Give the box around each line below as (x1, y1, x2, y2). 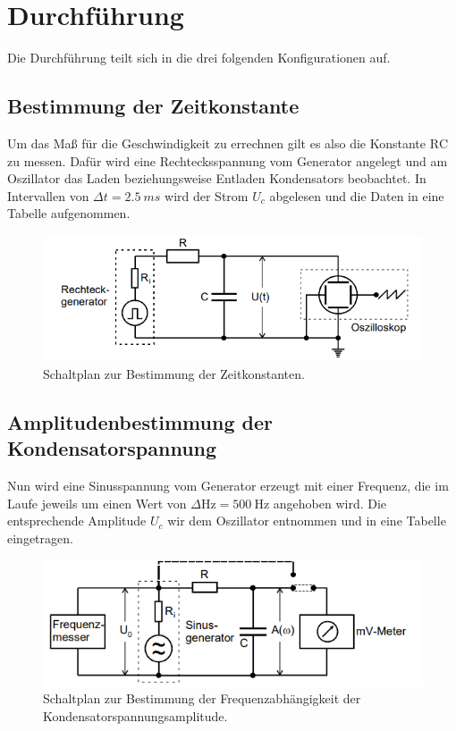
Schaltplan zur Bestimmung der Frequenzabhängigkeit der (43, 689, 361, 708)
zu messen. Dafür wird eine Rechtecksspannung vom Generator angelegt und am (7, 151, 448, 170)
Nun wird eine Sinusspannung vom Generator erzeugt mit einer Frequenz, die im (7, 476, 449, 495)
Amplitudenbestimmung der (7, 408, 273, 436)
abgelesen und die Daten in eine (269, 186, 444, 205)
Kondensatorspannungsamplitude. (43, 706, 228, 725)
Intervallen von (7, 186, 89, 205)
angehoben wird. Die (273, 493, 387, 512)
